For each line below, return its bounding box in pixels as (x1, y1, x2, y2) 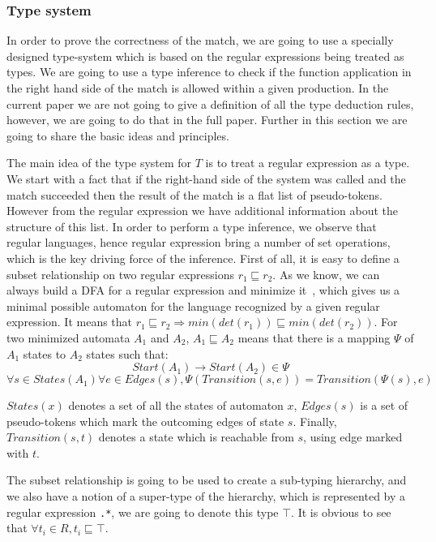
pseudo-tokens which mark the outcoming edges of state (6, 412, 284, 429)
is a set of (360, 397, 408, 414)
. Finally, (293, 412, 337, 429)
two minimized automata (6, 329, 130, 346)
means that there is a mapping (237, 329, 391, 346)
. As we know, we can (272, 265, 380, 282)
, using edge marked (303, 428, 403, 445)
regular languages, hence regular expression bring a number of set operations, (6, 234, 391, 251)
